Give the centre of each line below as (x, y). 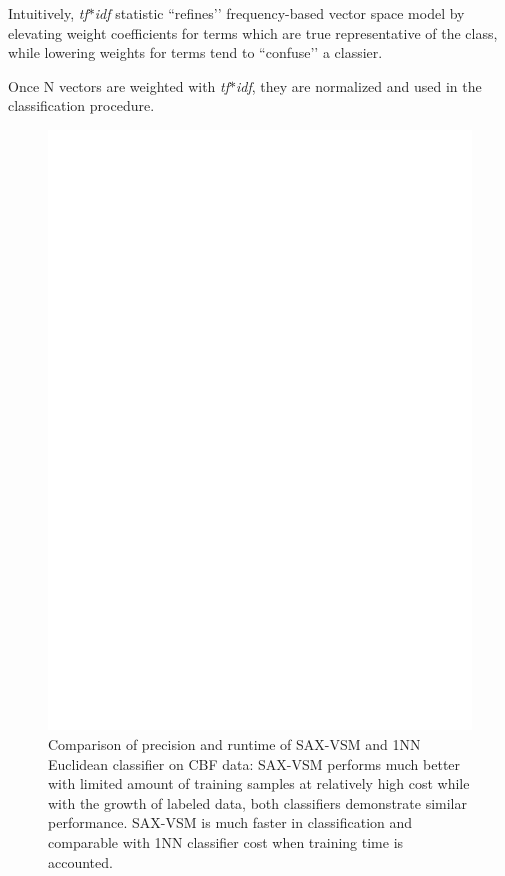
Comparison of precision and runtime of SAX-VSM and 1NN (234, 744)
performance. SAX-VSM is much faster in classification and (230, 822)
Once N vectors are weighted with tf (119, 85)
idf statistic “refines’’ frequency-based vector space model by (279, 13)
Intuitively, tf (48, 13)
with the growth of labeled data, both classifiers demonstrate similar (257, 802)
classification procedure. (81, 105)
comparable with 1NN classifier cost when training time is (226, 842)
